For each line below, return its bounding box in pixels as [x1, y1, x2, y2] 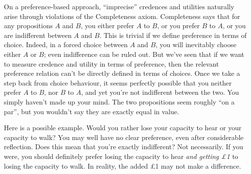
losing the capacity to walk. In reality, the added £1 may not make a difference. [4, 160, 241, 171]
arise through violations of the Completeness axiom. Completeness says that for [4, 11, 240, 21]
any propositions [4, 20, 53, 31]
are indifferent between [4, 30, 72, 40]
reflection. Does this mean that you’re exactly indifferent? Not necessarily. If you [4, 141, 243, 152]
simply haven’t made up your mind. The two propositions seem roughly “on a [4, 96, 235, 106]
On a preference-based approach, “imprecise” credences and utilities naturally [4, 1, 235, 11]
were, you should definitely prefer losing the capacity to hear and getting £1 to [4, 151, 238, 161]
